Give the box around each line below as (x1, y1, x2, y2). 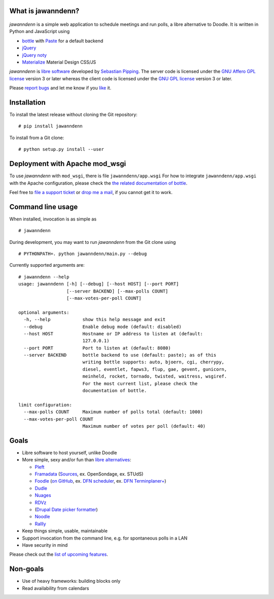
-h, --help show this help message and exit (23, 317, 166, 323)
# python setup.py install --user (18, 146, 104, 152)
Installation (9, 98, 46, 107)
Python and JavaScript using (9, 28, 70, 35)
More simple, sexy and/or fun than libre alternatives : (22, 457, 131, 463)
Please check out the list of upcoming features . (9, 551, 109, 557)
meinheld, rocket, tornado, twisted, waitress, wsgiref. (82, 373, 227, 380)
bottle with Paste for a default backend (22, 38, 104, 44)
